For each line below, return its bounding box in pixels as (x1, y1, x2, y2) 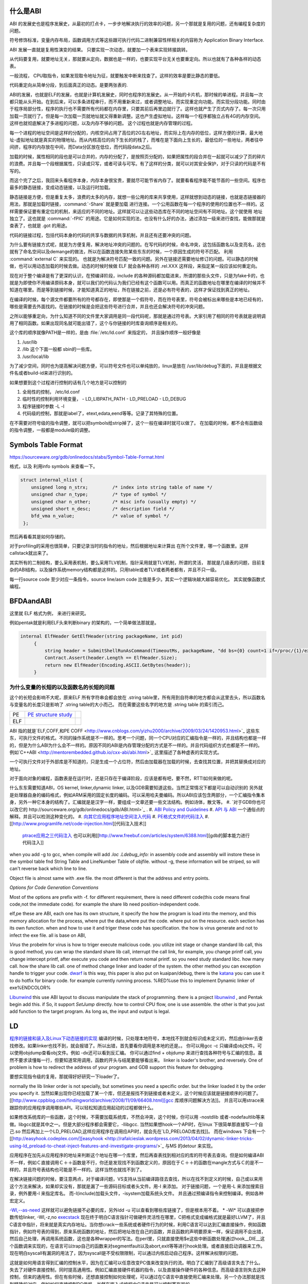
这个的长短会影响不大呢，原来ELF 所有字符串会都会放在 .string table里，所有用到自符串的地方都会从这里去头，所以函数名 (9, 694, 265, 701)
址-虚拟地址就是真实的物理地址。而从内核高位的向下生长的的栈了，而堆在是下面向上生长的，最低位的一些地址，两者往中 (9, 137, 264, 143)
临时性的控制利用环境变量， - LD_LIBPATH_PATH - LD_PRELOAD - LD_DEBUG (22, 396, 186, 402)
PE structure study (27, 711, 73, 718)
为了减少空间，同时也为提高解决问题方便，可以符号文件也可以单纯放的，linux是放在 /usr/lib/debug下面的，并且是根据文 (9, 363, 262, 369)
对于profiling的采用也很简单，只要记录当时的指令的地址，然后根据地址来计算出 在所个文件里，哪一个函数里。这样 (9, 543, 249, 549)
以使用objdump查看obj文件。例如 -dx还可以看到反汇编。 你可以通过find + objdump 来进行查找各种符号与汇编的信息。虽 (9, 1050, 263, 1056)
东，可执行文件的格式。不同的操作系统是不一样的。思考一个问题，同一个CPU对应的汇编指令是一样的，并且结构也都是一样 (9, 735, 266, 741)
